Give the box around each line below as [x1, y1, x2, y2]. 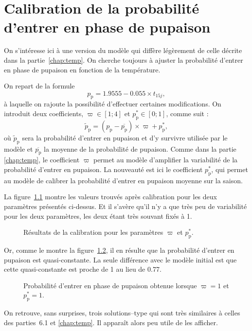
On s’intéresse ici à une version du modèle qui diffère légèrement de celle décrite [4, 45, 242, 55]
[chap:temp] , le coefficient [4, 155, 80, 165]
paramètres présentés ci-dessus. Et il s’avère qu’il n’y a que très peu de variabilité [4, 201, 247, 211]
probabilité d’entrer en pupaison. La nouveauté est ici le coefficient [4, 164, 203, 174]
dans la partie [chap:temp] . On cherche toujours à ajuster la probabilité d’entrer [4, 54, 243, 65]
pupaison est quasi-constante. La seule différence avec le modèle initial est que [4, 254, 237, 264]
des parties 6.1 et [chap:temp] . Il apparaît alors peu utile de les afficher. [4, 317, 218, 327]
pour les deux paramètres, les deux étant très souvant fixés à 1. [4, 210, 192, 221]
